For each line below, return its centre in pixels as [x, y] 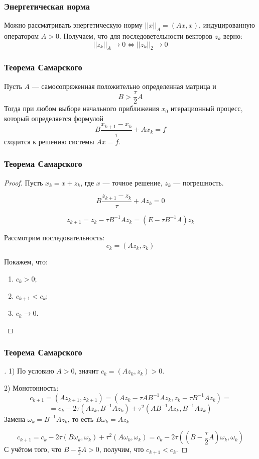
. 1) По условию [29, 371]
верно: [233, 36]
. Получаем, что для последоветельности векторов [136, 36]
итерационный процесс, [207, 108]
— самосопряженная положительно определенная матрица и [124, 86]
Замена [15, 419]
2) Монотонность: [31, 388]
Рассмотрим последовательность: [54, 237]
